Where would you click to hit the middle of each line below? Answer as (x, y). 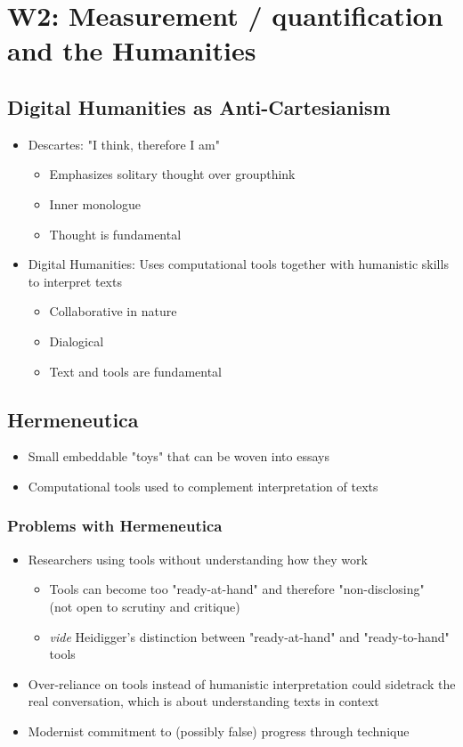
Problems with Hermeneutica (115, 526)
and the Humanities (132, 50)
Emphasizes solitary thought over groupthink (172, 174)
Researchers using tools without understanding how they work (198, 559)
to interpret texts (75, 281)
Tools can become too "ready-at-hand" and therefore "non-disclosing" (237, 589)
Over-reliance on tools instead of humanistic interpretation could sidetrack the (242, 683)
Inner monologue (95, 203)
